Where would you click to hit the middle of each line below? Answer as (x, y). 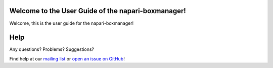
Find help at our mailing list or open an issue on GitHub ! (67, 58)
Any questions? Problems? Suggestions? (52, 49)
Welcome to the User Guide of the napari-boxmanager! (98, 11)
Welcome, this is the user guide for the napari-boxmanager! (72, 23)
